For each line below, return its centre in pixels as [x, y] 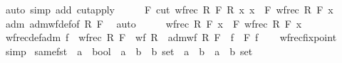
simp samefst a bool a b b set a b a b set [129, 51]
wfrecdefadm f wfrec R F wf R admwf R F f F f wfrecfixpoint [171, 37]
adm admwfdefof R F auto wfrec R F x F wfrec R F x [154, 23]
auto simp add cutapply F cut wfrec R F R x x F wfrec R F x [169, 9]
